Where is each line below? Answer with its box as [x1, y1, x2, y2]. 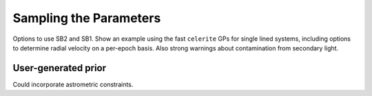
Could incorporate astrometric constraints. [12, 80, 134, 88]
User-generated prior [12, 62, 107, 74]
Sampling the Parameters [12, 10, 161, 26]
